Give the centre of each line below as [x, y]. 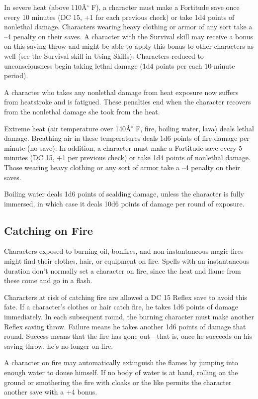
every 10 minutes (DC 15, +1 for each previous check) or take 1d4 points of [119, 17]
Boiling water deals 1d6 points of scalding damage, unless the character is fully [124, 194]
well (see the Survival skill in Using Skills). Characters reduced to [104, 55]
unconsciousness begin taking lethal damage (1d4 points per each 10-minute [120, 65]
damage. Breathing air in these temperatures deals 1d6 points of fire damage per [127, 138]
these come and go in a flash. [48, 280]
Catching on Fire [48, 230]
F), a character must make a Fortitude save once [166, 7]
